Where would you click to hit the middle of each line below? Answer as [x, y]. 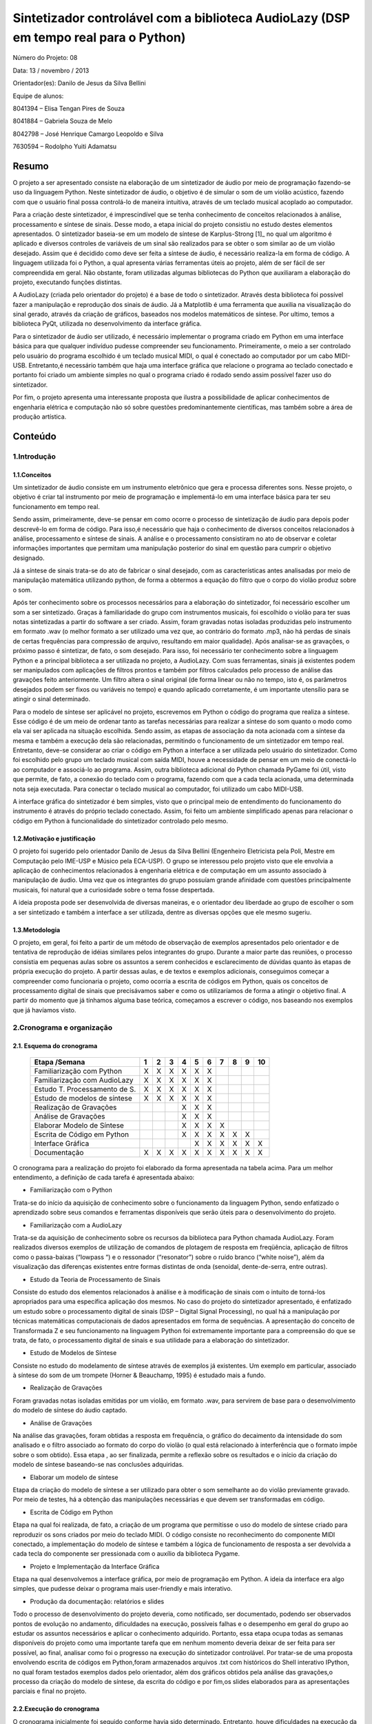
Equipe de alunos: [38, 96]
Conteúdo [34, 436]
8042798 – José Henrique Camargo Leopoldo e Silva [88, 134]
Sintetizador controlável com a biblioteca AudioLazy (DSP [182, 18]
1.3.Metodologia [37, 930]
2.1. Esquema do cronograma [55, 1046]
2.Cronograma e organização [63, 1028]
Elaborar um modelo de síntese [74, 1477]
